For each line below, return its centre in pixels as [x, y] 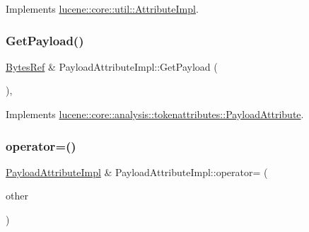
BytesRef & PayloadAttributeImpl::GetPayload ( [112, 66]
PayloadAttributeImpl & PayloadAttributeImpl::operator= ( [137, 172]
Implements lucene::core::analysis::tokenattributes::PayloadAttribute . [155, 114]
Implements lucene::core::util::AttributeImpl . [102, 8]
